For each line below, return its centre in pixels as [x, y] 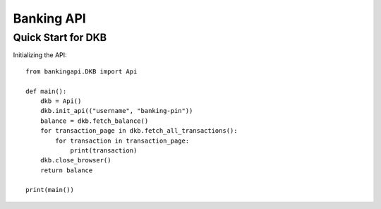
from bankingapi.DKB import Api [81, 71]
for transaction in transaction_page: [122, 141]
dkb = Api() [61, 101]
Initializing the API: [40, 55]
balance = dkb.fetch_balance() [94, 121]
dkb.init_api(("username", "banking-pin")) [116, 111]
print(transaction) [104, 150]
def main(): [46, 91]
